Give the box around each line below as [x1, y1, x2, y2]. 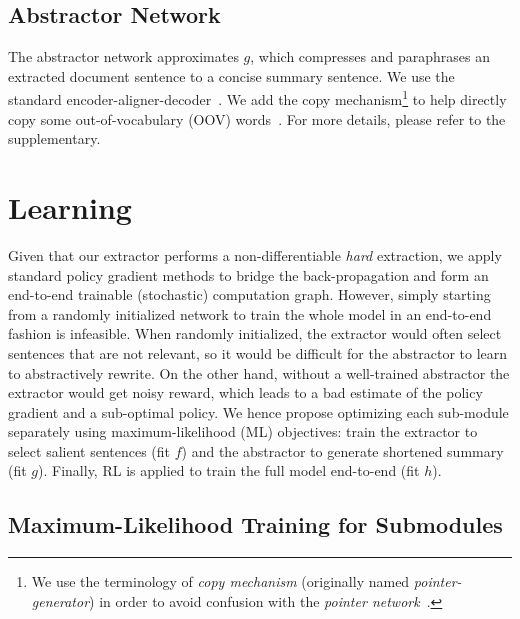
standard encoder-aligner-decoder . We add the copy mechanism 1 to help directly [8, 86, 507, 110]
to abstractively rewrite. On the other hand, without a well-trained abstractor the [8, 362, 510, 383]
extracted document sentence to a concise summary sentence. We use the [8, 65, 455, 86]
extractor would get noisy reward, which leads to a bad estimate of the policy [8, 382, 483, 403]
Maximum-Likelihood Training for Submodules [8, 509, 503, 540]
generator [31, 590, 90, 611]
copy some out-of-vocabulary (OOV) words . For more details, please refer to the [8, 108, 506, 129]
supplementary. [8, 128, 101, 149]
